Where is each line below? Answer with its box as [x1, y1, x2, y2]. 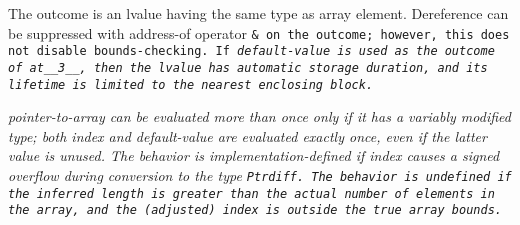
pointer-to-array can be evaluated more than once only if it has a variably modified [8, 106, 511, 127]
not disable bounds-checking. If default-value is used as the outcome [8, 44, 495, 59]
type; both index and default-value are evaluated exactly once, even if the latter [8, 125, 487, 146]
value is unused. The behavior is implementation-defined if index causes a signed [8, 145, 500, 166]
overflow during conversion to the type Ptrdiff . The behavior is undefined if [8, 165, 512, 185]
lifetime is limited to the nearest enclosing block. [8, 77, 374, 92]
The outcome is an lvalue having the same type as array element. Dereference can [8, 3, 509, 23]
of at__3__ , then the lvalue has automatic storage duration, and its [8, 60, 488, 75]
